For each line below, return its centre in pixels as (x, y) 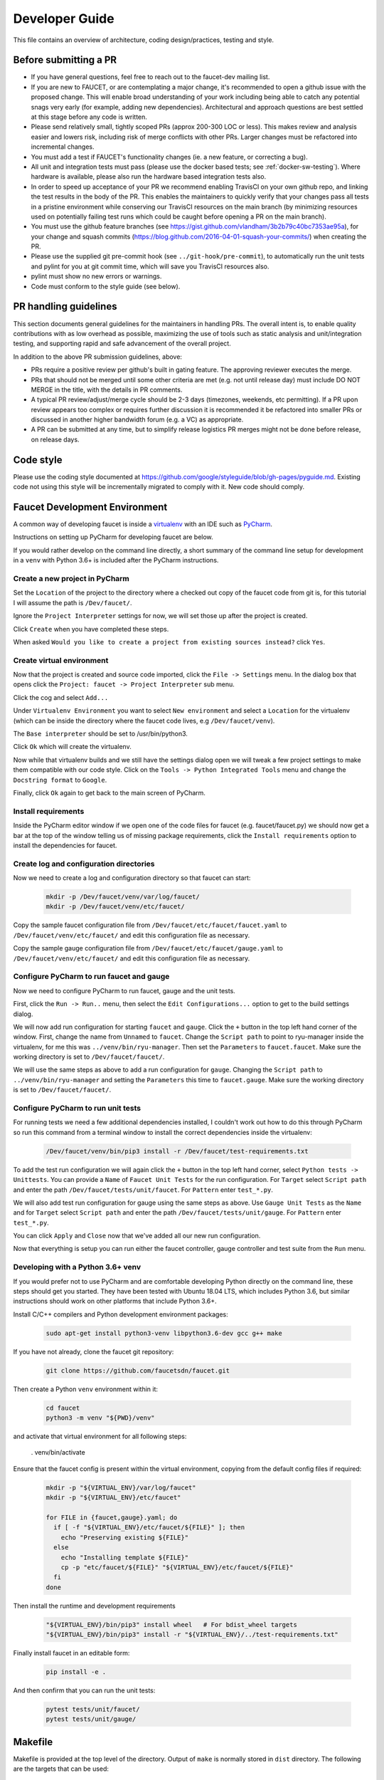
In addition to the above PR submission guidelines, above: (98, 357)
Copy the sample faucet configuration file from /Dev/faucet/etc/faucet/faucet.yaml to (150, 925)
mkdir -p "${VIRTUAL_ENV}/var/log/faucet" (121, 1487)
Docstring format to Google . (60, 780)
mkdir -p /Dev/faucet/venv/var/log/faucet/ (123, 897)
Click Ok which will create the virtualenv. (72, 747)
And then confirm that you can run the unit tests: (84, 1690)
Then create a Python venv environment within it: (86, 1389)
